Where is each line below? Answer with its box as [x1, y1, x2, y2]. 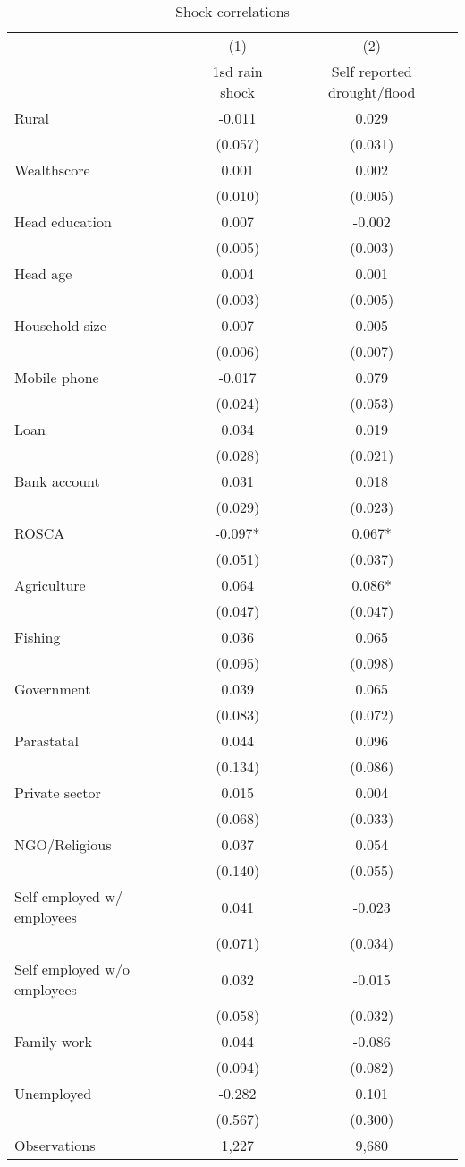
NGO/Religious [14, 834, 112, 855]
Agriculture [14, 575, 86, 595]
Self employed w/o [14, 958, 130, 979]
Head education [14, 211, 112, 232]
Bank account [14, 471, 100, 491]
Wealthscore [14, 159, 90, 180]
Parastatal [14, 730, 79, 751]
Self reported [331, 61, 412, 81]
